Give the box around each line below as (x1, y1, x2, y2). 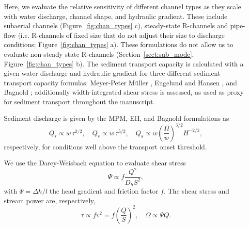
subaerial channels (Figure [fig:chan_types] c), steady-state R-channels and (4, 20, 228, 31)
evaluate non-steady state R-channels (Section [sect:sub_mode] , (4, 49, 194, 59)
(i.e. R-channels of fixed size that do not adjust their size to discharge (18, 30, 225, 40)
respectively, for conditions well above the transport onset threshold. (4, 141, 207, 151)
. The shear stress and (164, 186, 229, 196)
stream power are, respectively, (4, 195, 95, 205)
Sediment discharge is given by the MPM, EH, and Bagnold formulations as (4, 113, 229, 123)
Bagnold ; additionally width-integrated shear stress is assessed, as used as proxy (4, 87, 244, 97)
